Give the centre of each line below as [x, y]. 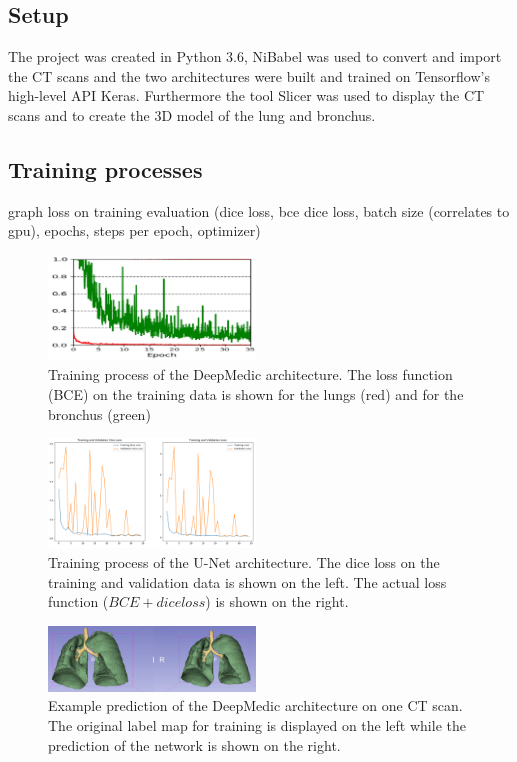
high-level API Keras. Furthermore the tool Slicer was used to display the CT [246, 95]
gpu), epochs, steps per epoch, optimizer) [134, 230]
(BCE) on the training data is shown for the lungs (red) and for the [256, 394]
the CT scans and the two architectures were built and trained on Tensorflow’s [249, 75]
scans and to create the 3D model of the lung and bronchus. [192, 114]
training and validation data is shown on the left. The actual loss [247, 581]
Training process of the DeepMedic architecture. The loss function [250, 374]
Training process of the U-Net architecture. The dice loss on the [244, 562]
